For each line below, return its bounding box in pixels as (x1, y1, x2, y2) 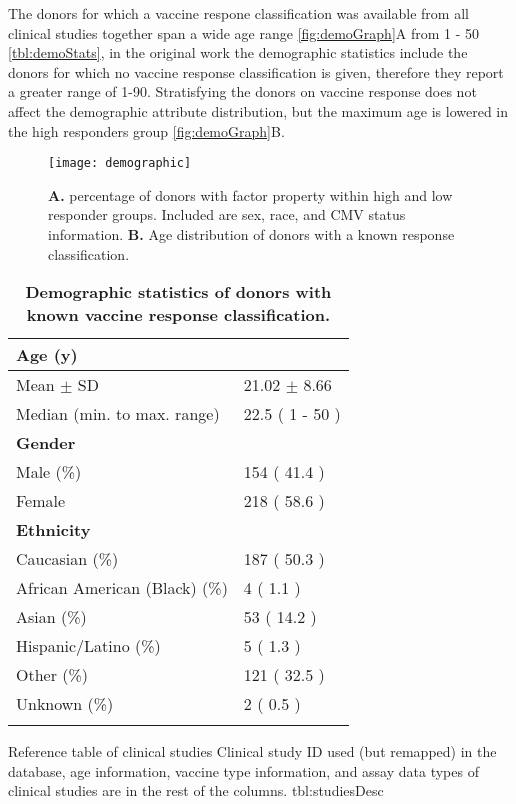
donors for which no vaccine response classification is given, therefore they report (8, 61, 504, 82)
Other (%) (16, 663, 89, 687)
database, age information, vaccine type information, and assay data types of (8, 760, 479, 781)
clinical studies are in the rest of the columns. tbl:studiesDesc (8, 780, 384, 801)
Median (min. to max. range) (16, 402, 220, 426)
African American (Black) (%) (16, 576, 228, 600)
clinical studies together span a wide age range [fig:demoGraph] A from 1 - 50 (8, 22, 480, 43)
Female (16, 489, 66, 513)
